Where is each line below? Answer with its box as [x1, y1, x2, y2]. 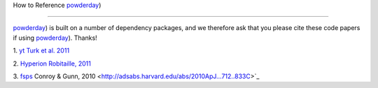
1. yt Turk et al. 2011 [13, 46, 70, 55]
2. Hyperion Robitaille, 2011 [13, 59, 91, 68]
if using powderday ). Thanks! [13, 34, 97, 42]
